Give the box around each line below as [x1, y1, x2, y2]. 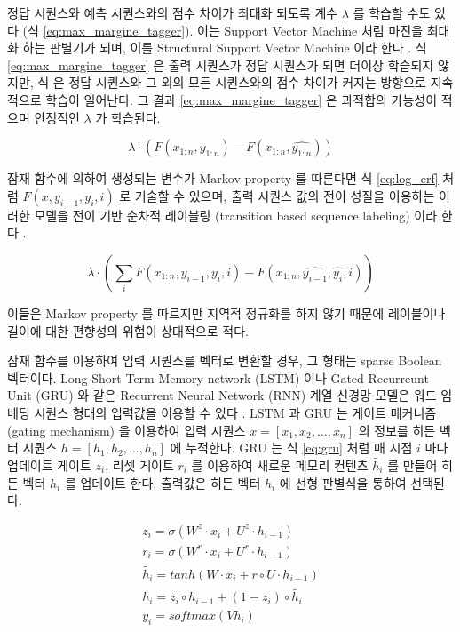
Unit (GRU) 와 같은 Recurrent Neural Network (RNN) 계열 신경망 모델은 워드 [7, 386, 437, 404]
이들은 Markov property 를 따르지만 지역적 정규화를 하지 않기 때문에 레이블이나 [7, 303, 446, 322]
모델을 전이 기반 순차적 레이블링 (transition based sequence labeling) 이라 [34, 205, 438, 224]
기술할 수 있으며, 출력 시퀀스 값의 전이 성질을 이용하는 [134, 186, 435, 204]
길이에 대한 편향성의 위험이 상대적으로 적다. [7, 321, 249, 340]
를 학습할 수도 [353, 4, 431, 21]
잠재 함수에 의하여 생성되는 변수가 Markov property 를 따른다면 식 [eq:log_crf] [7, 169, 439, 188]
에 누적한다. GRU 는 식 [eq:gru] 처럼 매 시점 [170, 438, 413, 457]
